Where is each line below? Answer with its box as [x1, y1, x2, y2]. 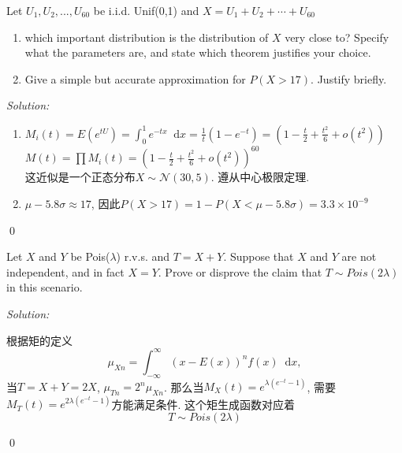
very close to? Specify [285, 28, 389, 45]
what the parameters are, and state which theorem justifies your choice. [24, 44, 371, 61]
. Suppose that [223, 248, 294, 265]
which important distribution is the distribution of [24, 28, 269, 45]
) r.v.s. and [116, 248, 170, 265]
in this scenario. [6, 279, 83, 295]
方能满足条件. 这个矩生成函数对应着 [111, 395, 295, 412]
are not [341, 248, 377, 265]
